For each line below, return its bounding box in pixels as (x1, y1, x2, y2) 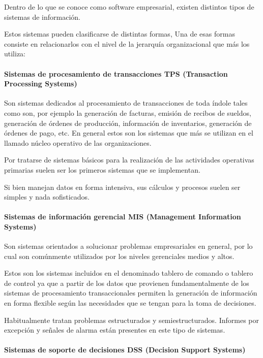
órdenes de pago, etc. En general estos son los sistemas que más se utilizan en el (4, 127, 253, 138)
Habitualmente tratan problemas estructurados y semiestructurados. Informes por (4, 314, 259, 325)
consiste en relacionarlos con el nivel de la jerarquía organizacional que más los (4, 38, 250, 49)
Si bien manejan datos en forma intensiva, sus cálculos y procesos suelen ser (4, 181, 241, 192)
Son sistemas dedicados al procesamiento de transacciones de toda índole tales (4, 97, 248, 108)
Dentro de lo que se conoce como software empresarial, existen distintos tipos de (4, 2, 254, 12)
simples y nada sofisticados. (4, 191, 90, 202)
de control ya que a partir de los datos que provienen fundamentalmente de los (4, 277, 249, 288)
